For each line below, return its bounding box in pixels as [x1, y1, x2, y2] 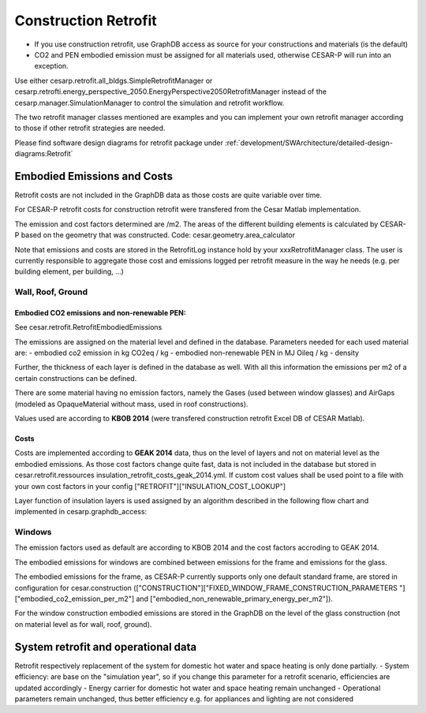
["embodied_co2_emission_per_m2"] [14, 594, 135, 603]
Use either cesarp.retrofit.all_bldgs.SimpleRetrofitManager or [14, 76, 213, 85]
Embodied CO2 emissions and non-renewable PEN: [14, 308, 187, 317]
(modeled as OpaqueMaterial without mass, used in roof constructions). [14, 399, 248, 409]
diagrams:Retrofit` [14, 149, 73, 159]
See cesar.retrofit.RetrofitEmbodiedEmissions [14, 323, 163, 332]
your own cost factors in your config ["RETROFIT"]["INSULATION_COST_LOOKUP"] [14, 481, 286, 491]
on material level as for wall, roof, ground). [14, 619, 152, 629]
